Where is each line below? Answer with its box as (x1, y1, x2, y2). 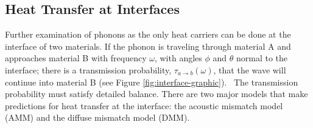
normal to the (236, 52, 288, 64)
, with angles (154, 52, 202, 64)
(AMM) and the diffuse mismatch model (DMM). (5, 111, 190, 124)
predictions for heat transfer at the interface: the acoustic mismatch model (5, 99, 283, 112)
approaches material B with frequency (5, 52, 147, 64)
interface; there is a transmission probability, (5, 63, 172, 76)
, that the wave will (213, 63, 286, 76)
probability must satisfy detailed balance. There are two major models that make (5, 87, 308, 100)
